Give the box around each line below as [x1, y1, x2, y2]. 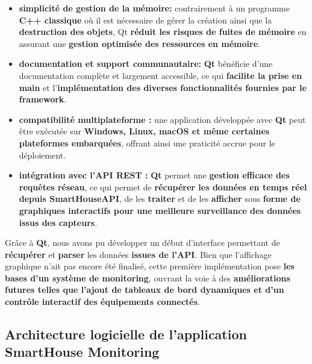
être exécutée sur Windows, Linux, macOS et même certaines [19, 125, 270, 137]
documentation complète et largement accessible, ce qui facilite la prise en [19, 69, 302, 81]
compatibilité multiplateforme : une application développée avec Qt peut [19, 113, 306, 125]
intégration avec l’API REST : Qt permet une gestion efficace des [19, 169, 290, 181]
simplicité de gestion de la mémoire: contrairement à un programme [19, 2, 290, 14]
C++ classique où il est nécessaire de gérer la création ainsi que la [19, 13, 272, 26]
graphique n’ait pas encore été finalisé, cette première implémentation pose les [5, 260, 295, 272]
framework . [19, 93, 67, 105]
